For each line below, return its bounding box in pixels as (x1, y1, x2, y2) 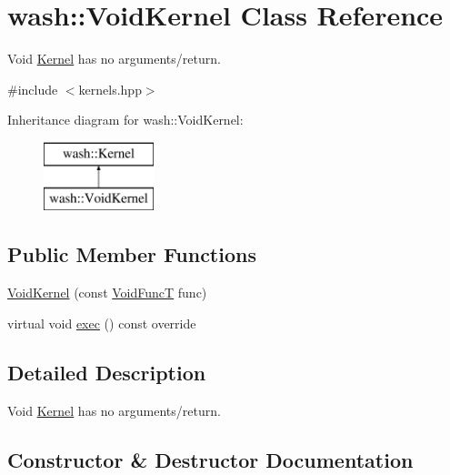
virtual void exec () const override (7, 313, 196, 332)
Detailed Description (7, 358, 206, 386)
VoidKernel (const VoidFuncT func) (7, 283, 207, 302)
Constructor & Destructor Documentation (7, 445, 414, 473)
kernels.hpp (78, 79, 142, 98)
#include (7, 79, 58, 98)
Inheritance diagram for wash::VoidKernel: (7, 110, 244, 129)
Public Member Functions (7, 240, 256, 268)
